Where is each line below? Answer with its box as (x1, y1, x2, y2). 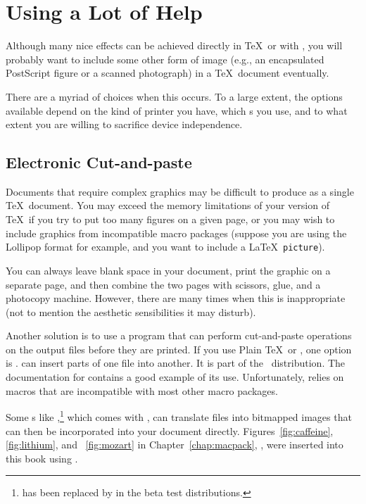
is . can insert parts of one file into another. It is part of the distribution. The (6, 355, 346, 370)
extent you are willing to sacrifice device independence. (6, 117, 243, 132)
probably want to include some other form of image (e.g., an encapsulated (6, 51, 324, 66)
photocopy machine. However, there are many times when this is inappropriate (6, 291, 346, 305)
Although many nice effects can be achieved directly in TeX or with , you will (6, 38, 343, 53)
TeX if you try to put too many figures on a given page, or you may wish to (6, 212, 335, 227)
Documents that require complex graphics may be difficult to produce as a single (6, 184, 354, 199)
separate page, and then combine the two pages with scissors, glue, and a (6, 277, 321, 291)
